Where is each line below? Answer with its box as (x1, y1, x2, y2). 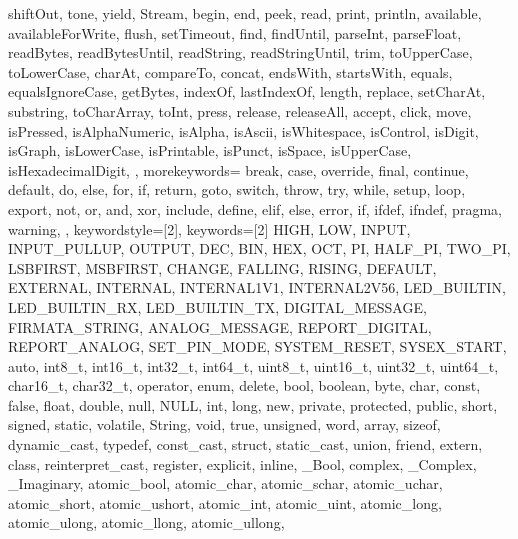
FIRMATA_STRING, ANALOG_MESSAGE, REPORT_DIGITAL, (8, 316, 432, 337)
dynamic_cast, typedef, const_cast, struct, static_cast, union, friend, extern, (8, 434, 483, 455)
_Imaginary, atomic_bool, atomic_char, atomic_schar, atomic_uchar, (8, 473, 443, 494)
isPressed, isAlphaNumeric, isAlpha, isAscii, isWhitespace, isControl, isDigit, (8, 120, 479, 141)
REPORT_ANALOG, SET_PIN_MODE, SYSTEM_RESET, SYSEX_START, (8, 336, 507, 357)
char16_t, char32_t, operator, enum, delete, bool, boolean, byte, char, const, (8, 375, 481, 396)
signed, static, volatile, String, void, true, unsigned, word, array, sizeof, (8, 414, 441, 435)
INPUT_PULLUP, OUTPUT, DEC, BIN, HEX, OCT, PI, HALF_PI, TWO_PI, (8, 238, 511, 259)
